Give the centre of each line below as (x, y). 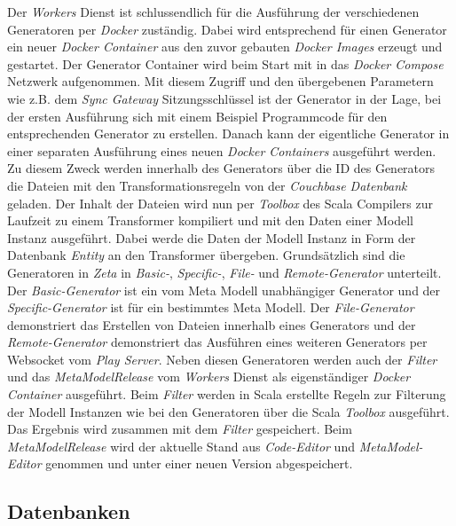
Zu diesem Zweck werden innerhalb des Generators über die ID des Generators (221, 168)
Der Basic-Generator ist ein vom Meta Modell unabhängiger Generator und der (224, 290)
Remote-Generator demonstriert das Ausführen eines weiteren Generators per (217, 342)
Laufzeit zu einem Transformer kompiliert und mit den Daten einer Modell (211, 220)
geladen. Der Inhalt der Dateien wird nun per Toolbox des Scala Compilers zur (220, 203)
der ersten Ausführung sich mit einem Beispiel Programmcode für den (197, 116)
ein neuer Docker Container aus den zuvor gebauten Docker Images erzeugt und (225, 47)
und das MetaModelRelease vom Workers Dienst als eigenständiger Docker (209, 377)
